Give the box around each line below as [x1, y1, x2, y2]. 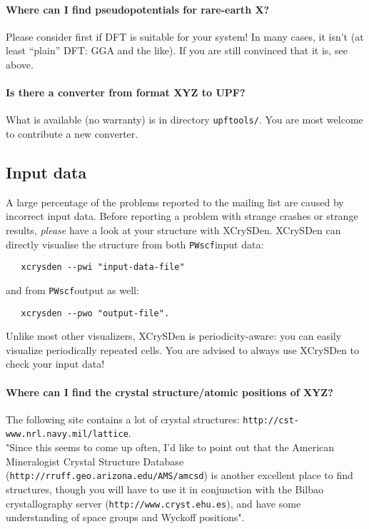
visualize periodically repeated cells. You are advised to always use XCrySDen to [6, 342, 359, 357]
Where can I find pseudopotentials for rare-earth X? [6, 1, 270, 16]
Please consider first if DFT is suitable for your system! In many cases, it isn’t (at [6, 29, 364, 44]
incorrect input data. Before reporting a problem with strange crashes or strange [6, 208, 358, 223]
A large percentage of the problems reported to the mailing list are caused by [6, 194, 344, 209]
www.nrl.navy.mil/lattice [6, 429, 128, 440]
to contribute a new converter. [6, 126, 138, 141]
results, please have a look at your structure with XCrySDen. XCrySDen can [6, 223, 341, 238]
